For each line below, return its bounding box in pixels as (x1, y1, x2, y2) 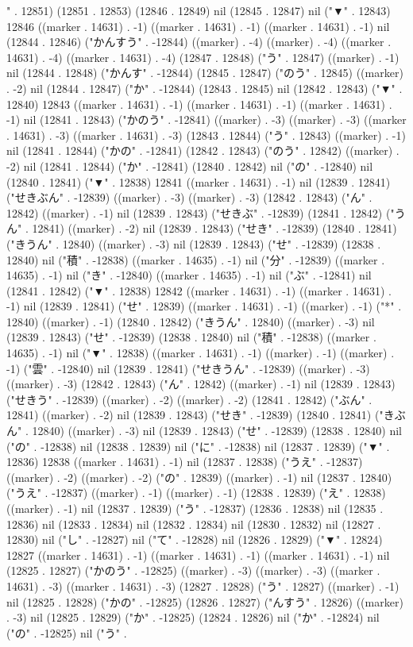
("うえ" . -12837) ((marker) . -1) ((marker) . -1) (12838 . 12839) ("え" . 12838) (6, 484, 386, 501)
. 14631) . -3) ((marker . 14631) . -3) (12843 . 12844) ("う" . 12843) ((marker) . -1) (6, 126, 406, 143)
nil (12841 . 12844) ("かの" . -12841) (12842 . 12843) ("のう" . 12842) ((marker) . (6, 142, 399, 159)
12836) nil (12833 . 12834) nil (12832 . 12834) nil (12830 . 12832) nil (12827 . (6, 515, 381, 532)
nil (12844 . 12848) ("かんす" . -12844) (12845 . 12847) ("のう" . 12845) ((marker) (6, 64, 403, 81)
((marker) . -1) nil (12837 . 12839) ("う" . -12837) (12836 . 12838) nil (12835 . (6, 500, 384, 516)
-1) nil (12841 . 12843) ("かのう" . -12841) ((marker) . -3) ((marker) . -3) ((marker (6, 111, 407, 128)
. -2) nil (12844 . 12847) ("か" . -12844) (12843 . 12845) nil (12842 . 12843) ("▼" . (6, 79, 403, 96)
